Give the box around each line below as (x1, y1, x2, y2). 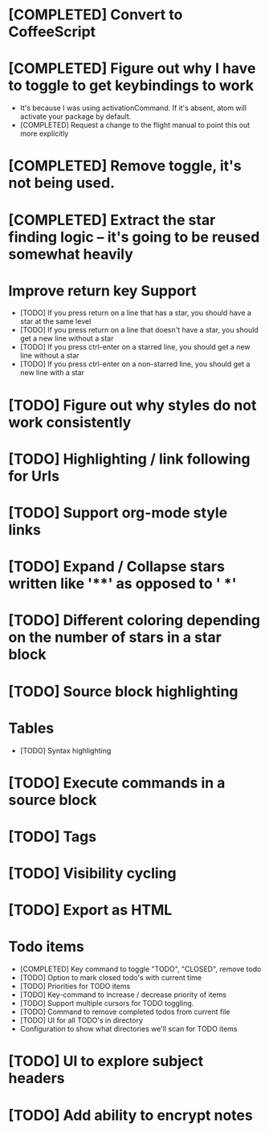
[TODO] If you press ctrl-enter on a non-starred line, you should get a (19, 359, 251, 369)
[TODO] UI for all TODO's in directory (19, 1016, 143, 1025)
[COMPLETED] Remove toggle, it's (8, 157, 243, 175)
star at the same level (19, 317, 92, 326)
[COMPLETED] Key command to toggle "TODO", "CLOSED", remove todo (19, 964, 262, 974)
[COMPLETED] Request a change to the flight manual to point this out (19, 121, 251, 130)
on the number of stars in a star (8, 628, 222, 647)
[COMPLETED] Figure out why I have (8, 59, 256, 78)
